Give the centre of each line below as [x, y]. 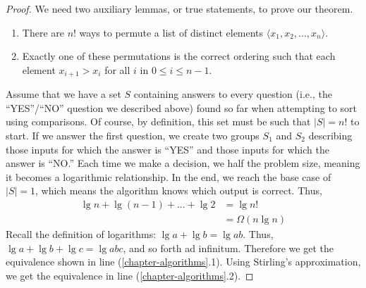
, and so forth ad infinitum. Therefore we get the [228, 248]
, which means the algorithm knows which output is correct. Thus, [179, 190]
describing [330, 136]
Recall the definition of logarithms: [81, 234]
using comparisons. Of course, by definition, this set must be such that [158, 121]
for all [117, 69]
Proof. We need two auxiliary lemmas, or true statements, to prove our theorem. [179, 8]
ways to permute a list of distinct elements [171, 32]
